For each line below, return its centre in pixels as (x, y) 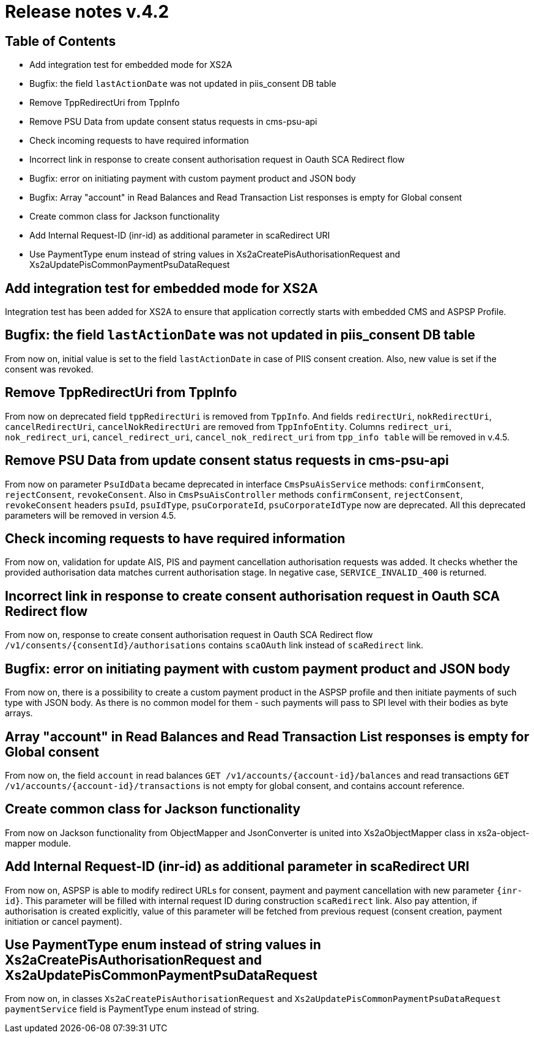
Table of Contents (61, 41)
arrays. (19, 713)
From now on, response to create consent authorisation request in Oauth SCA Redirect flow (189, 635)
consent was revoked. (49, 369)
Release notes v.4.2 (87, 12)
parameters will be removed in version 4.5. (91, 515)
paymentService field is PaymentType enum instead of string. (132, 1009)
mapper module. (38, 843)
